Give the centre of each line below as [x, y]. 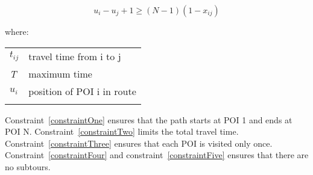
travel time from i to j [75, 56]
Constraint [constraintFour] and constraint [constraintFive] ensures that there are [157, 155]
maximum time [60, 73]
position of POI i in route [82, 91]
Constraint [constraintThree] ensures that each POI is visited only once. [139, 143]
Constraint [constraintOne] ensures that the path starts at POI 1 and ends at [149, 119]
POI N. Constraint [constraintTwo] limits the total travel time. [122, 131]
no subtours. [28, 166]
